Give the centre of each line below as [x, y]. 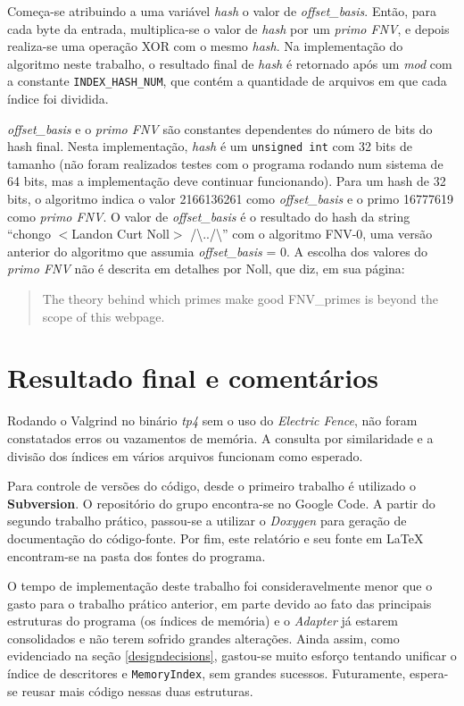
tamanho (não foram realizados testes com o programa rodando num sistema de [225, 163]
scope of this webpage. [104, 316]
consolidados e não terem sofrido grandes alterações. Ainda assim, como [203, 638]
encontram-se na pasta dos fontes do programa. [137, 555]
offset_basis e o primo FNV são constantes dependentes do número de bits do [220, 128]
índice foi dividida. [58, 99]
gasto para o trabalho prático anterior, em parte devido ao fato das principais [220, 603]
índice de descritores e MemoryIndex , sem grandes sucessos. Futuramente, [207, 673]
